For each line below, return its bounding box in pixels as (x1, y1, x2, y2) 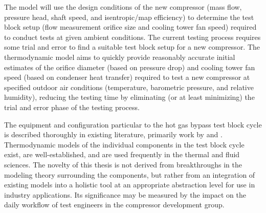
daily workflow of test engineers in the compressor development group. (4, 199, 225, 210)
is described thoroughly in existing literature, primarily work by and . (4, 129, 223, 140)
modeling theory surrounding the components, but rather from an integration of (4, 169, 255, 180)
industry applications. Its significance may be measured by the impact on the (4, 189, 246, 200)
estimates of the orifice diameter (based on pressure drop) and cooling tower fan (4, 61, 255, 72)
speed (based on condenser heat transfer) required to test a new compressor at (4, 72, 250, 82)
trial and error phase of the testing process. (4, 101, 140, 112)
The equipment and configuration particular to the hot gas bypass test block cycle (4, 119, 262, 130)
